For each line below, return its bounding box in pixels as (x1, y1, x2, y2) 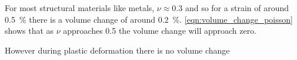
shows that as (5, 24, 54, 37)
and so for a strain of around (185, 2, 289, 13)
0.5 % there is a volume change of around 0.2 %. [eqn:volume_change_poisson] (5, 13, 293, 25)
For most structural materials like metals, (5, 2, 155, 13)
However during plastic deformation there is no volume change (5, 44, 230, 56)
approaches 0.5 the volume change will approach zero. (63, 24, 257, 37)
